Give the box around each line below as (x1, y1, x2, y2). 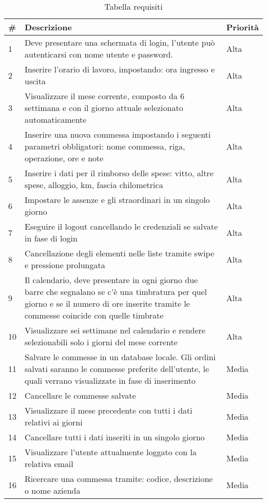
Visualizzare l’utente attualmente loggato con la (25, 446, 197, 458)
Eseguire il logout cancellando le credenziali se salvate (25, 220, 218, 232)
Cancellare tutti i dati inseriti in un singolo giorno (25, 431, 205, 443)
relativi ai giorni (25, 416, 83, 428)
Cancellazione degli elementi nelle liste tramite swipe (25, 247, 215, 259)
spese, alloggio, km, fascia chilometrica (25, 179, 163, 191)
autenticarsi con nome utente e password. (25, 48, 173, 60)
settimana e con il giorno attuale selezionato (25, 102, 183, 114)
